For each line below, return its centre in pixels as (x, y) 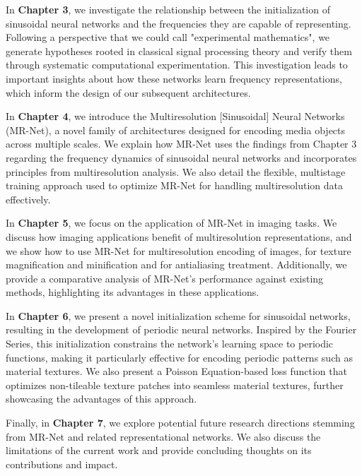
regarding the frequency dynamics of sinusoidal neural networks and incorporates (181, 157)
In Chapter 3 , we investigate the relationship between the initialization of (168, 9)
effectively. (28, 199)
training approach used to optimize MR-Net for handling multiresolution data (174, 185)
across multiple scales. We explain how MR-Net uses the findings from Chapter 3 (181, 144)
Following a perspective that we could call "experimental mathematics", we (168, 37)
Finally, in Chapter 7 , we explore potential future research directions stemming (180, 423)
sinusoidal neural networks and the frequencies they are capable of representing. (179, 23)
